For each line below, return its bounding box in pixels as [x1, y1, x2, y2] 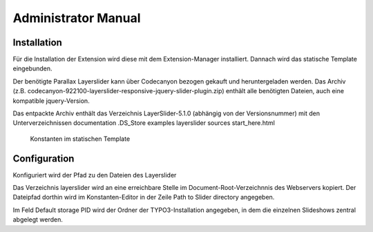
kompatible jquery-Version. [12, 97, 90, 105]
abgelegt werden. [12, 215, 64, 224]
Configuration [12, 153, 75, 164]
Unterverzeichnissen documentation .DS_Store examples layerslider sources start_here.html [12, 119, 276, 127]
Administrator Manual [12, 10, 141, 26]
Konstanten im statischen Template [30, 135, 131, 143]
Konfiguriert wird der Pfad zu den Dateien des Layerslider [12, 171, 177, 179]
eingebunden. [12, 64, 52, 72]
